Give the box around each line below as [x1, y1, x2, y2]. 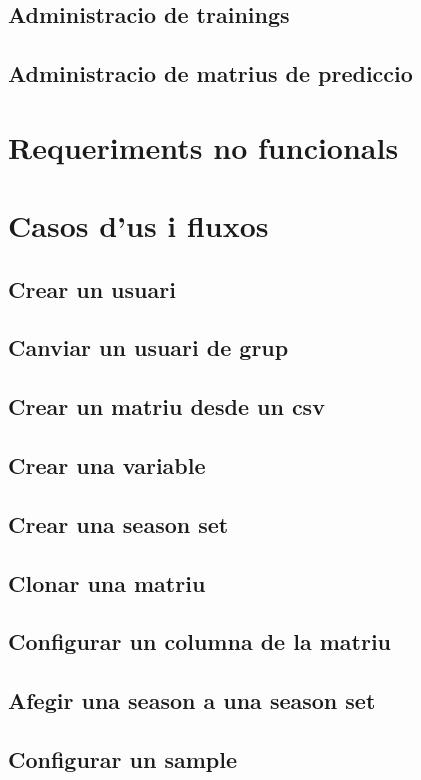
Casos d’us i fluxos [8, 205, 269, 246]
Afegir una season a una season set [8, 685, 376, 716]
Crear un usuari [8, 273, 176, 304]
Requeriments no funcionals [8, 126, 399, 167]
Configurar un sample [8, 743, 238, 774]
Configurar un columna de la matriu [8, 626, 391, 657]
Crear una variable [8, 450, 206, 481]
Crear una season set [8, 508, 229, 539]
